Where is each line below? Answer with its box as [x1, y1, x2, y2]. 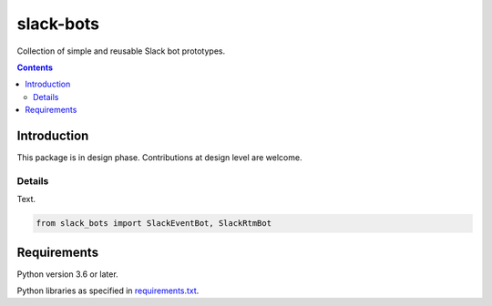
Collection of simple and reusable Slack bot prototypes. [16, 46, 226, 56]
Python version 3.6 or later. [16, 269, 118, 280]
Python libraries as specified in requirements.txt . [16, 285, 200, 296]
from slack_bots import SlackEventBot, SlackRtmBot [36, 219, 272, 229]
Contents [16, 62, 54, 73]
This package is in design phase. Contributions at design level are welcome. [16, 152, 302, 163]
